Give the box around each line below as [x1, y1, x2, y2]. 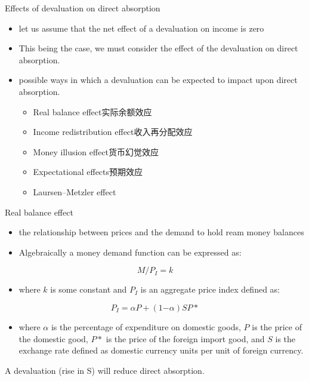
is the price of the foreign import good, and [106, 332, 265, 345]
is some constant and [50, 283, 127, 296]
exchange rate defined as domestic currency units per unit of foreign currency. [18, 344, 304, 357]
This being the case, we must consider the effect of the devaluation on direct [18, 42, 298, 54]
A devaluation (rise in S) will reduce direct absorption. [5, 364, 205, 376]
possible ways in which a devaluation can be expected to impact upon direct [18, 73, 298, 86]
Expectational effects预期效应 [33, 165, 143, 178]
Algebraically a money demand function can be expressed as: [18, 245, 242, 258]
